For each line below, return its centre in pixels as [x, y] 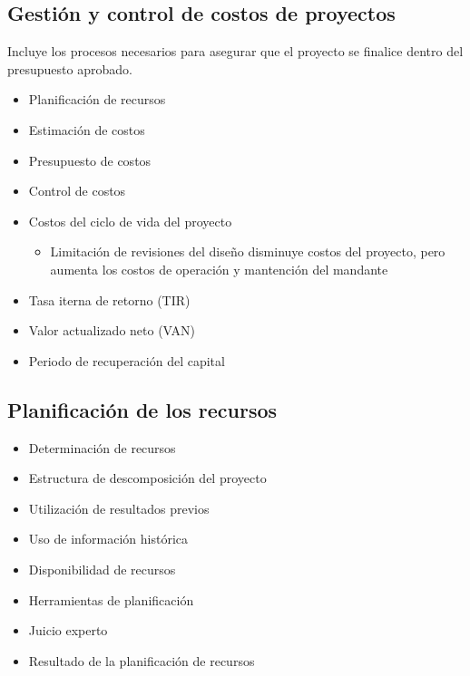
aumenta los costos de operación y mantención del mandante [219, 269]
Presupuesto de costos [90, 160]
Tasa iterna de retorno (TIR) [109, 299]
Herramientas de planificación [111, 599]
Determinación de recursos [102, 447]
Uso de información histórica [108, 539]
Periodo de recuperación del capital [127, 360]
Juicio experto [68, 630]
